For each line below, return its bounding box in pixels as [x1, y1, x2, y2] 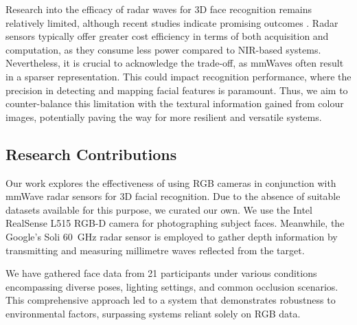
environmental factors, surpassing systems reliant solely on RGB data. [5, 306, 301, 320]
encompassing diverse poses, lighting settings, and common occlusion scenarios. [5, 279, 338, 293]
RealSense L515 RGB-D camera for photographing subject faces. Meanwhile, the [5, 216, 345, 230]
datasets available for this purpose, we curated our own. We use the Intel [5, 202, 312, 216]
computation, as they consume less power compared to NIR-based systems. [5, 42, 321, 56]
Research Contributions [5, 143, 177, 164]
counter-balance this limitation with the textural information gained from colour [5, 96, 344, 111]
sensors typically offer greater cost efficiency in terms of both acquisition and [5, 29, 329, 43]
